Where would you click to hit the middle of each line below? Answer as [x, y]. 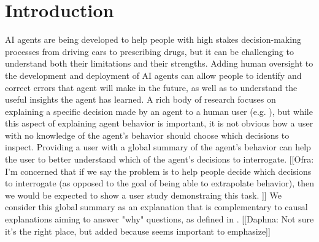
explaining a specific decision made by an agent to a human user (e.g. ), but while [159, 111]
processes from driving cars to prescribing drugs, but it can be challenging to [149, 51]
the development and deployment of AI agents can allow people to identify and [153, 75]
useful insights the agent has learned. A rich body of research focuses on [140, 99]
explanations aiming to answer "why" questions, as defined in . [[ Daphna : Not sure [159, 219]
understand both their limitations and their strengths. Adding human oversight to [159, 63]
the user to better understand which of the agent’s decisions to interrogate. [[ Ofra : [159, 159]
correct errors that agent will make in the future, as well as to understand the [151, 87]
